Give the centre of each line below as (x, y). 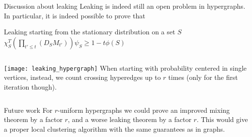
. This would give (222, 119)
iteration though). (30, 87)
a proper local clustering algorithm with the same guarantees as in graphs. (115, 129)
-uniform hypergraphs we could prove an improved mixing (144, 110)
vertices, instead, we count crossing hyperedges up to (82, 77)
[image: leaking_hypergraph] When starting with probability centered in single (125, 68)
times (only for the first (203, 77)
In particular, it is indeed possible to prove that (75, 15)
